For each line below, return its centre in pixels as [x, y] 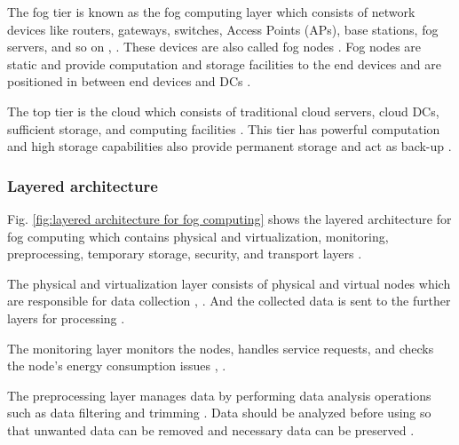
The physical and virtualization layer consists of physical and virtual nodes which [229, 283]
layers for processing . [66, 318]
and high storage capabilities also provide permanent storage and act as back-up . [229, 146]
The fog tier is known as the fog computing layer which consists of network [211, 12]
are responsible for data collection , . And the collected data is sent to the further [229, 301]
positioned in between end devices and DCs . [129, 81]
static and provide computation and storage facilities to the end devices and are [224, 64]
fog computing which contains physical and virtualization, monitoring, [198, 236]
